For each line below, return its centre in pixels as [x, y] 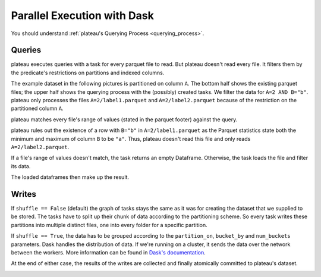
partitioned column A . [37, 108]
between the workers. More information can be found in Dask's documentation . [108, 252]
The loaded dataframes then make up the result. [70, 177]
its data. [21, 166]
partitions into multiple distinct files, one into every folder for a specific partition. [109, 225]
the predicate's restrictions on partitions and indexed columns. [88, 73]
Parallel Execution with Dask [82, 15]
